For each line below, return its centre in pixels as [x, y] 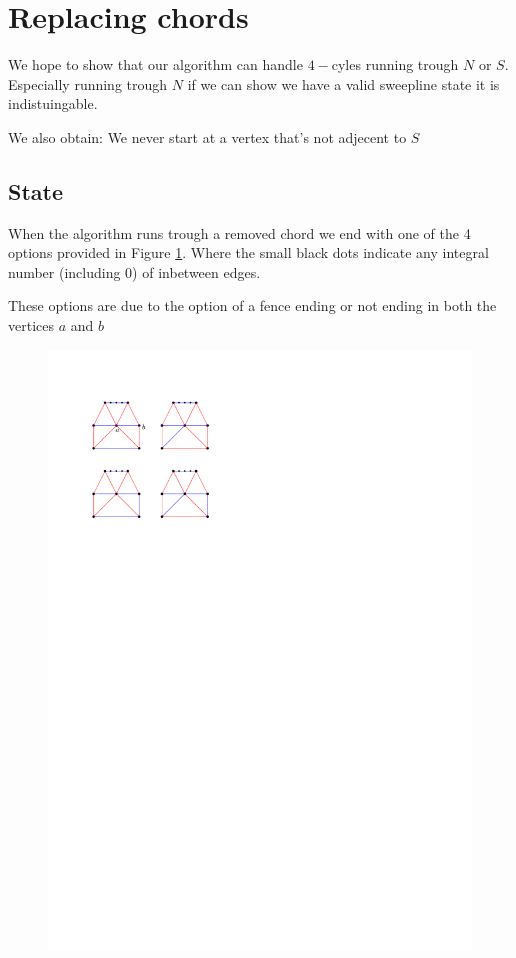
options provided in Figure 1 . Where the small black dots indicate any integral [248, 252]
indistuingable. [53, 103]
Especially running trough [88, 83]
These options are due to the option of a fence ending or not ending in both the [252, 305]
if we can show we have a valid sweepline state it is [343, 83]
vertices [31, 325]
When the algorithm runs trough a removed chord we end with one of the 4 [239, 232]
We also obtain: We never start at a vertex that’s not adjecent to [207, 136]
